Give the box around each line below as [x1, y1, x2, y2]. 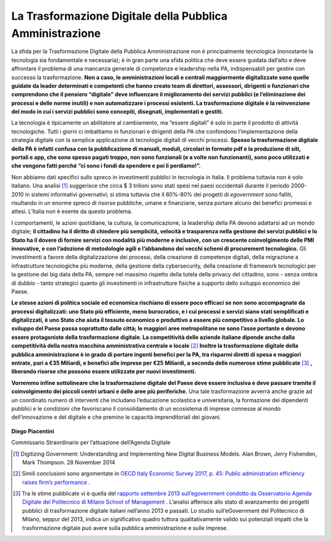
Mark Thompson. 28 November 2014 [22, 458, 116, 466]
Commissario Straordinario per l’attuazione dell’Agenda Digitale [11, 439, 171, 446]
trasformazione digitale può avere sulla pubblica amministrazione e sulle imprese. [22, 524, 228, 531]
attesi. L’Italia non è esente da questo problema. [11, 208, 133, 215]
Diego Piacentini [11, 427, 55, 435]
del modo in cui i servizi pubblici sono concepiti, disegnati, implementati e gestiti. [11, 108, 224, 115]
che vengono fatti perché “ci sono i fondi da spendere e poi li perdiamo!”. [11, 162, 201, 169]
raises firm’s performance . [22, 478, 91, 486]
